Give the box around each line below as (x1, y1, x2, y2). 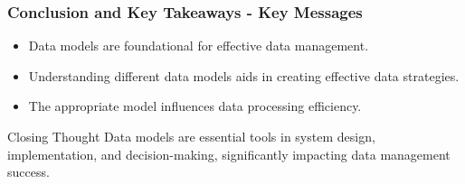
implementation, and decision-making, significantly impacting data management (7, 144, 451, 163)
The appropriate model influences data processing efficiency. (28, 97, 362, 115)
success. (7, 162, 50, 181)
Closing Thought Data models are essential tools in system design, (7, 127, 375, 145)
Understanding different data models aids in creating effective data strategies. (28, 66, 460, 85)
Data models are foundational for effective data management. (28, 36, 369, 55)
